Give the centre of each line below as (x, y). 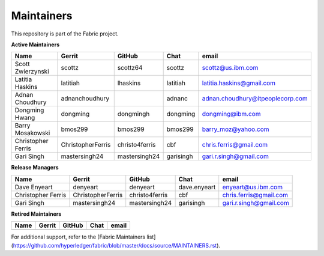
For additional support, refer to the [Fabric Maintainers (78, 237)
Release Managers (35, 168)
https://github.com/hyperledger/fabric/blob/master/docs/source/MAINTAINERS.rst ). (117, 245)
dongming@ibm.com (231, 114)
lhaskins (129, 83)
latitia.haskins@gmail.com (239, 83)
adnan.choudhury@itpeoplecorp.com (255, 99)
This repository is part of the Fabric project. (65, 34)
